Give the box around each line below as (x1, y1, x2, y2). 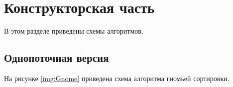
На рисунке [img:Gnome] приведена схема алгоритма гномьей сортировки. (4, 73, 230, 83)
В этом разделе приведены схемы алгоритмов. (4, 26, 143, 36)
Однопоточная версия (4, 50, 109, 65)
